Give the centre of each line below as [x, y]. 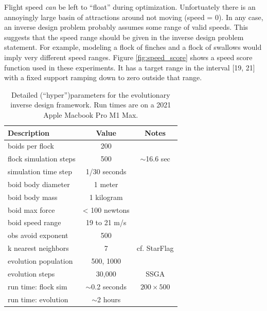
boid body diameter [39, 184]
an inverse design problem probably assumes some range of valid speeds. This [126, 27]
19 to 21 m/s [106, 222]
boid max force [31, 209]
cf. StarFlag [155, 248]
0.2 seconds [109, 286]
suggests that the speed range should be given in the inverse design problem [124, 37]
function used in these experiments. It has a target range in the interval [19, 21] [130, 67]
